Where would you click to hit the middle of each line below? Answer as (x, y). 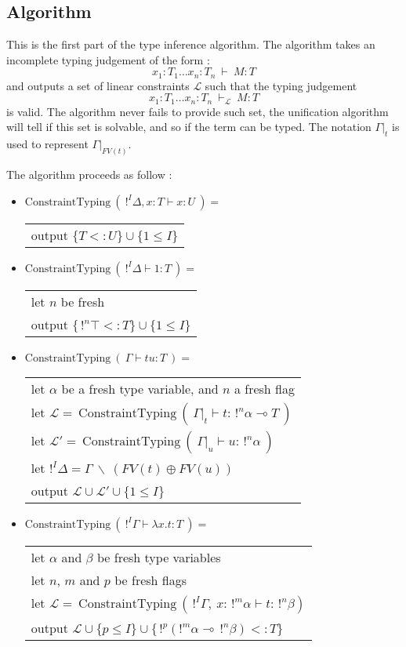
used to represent (47, 144)
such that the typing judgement (281, 85)
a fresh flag (264, 388)
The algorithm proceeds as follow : (89, 174)
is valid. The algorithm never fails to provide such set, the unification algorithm (198, 111)
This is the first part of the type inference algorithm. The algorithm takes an (191, 44)
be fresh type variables (159, 557)
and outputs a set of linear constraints (98, 85)
